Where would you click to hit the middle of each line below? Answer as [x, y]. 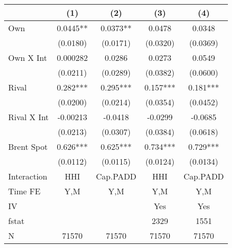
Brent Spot [28, 146]
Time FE [25, 191]
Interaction [28, 176]
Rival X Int [29, 117]
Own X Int [28, 58]
